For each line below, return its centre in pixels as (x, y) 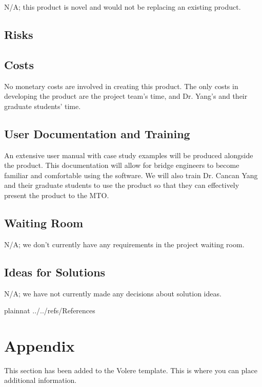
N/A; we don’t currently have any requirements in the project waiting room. (124, 244)
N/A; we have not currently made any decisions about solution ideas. (113, 293)
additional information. (41, 380)
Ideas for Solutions (55, 272)
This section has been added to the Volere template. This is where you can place (131, 370)
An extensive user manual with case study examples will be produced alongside (129, 155)
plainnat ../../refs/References (50, 310)
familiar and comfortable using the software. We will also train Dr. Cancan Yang (131, 175)
